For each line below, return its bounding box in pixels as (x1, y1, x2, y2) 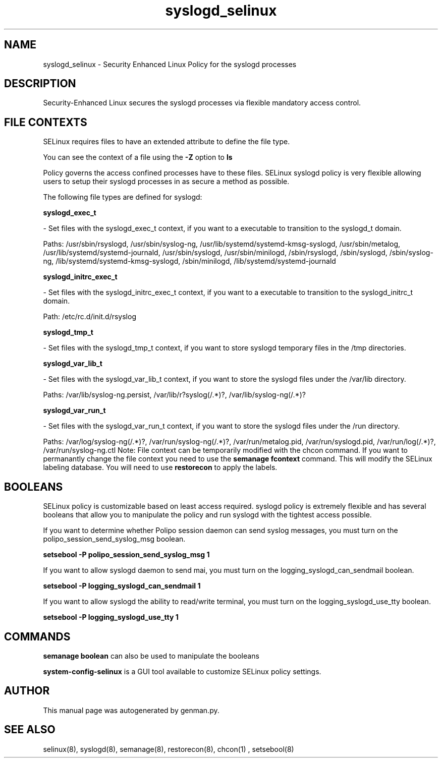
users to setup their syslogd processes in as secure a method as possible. (43, 177, 290, 186)
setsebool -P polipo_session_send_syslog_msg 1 (43, 550, 210, 559)
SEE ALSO (4, 723, 56, 736)
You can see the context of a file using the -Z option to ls (43, 153, 233, 162)
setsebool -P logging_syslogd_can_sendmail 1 (43, 581, 201, 591)
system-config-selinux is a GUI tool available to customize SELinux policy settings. (43, 667, 321, 676)
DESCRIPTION (4, 77, 76, 90)
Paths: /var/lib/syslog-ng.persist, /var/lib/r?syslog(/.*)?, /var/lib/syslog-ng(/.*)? (43, 390, 306, 399)
